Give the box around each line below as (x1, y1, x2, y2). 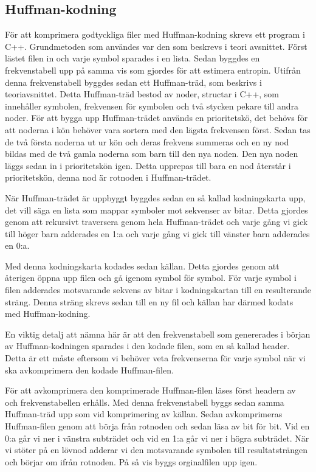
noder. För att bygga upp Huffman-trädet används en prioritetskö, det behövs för (5, 111, 308, 124)
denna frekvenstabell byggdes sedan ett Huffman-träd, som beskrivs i (5, 75, 262, 88)
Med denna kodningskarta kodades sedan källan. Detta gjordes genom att (5, 259, 280, 272)
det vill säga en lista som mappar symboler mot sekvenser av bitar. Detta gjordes (5, 203, 308, 216)
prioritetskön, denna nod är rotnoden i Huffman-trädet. (5, 171, 211, 184)
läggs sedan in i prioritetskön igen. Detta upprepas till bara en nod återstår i (5, 159, 291, 172)
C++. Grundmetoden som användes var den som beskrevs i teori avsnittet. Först (5, 40, 307, 52)
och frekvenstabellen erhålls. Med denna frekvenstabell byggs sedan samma (5, 395, 284, 408)
